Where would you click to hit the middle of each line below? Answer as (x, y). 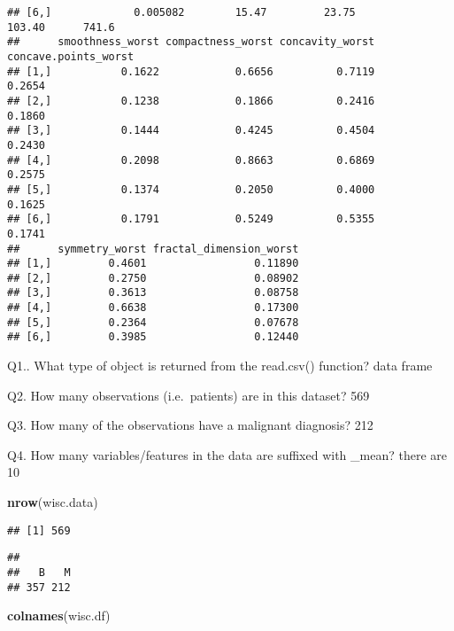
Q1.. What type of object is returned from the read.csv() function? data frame (220, 366)
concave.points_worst (71, 56)
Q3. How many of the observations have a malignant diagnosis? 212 (190, 425)
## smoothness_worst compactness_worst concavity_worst (191, 42)
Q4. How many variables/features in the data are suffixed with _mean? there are (227, 454)
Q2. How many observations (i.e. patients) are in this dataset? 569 (189, 395)
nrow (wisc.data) (53, 502)
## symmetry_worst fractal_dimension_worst (153, 249)
